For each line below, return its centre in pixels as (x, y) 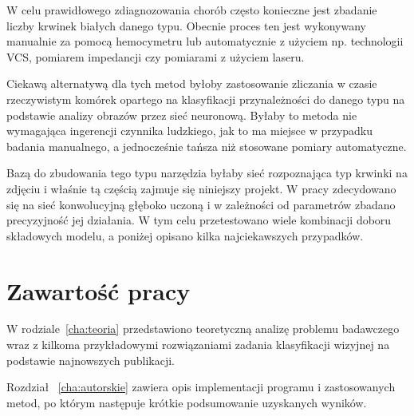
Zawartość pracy (99, 290)
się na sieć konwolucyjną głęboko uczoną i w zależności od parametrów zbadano (201, 204)
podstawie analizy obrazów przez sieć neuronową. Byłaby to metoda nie (182, 115)
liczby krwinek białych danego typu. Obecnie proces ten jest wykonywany (186, 25)
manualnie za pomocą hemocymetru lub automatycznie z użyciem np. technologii (205, 41)
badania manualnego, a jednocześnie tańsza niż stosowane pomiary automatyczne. (207, 146)
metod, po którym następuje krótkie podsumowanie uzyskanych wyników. (187, 402)
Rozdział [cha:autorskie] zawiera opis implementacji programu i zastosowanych (201, 387)
